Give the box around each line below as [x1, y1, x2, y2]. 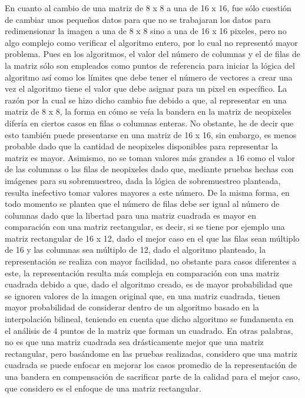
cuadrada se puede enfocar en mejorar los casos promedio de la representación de [5, 359, 297, 371]
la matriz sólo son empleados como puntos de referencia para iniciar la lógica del [5, 59, 295, 71]
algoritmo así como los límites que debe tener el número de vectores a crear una [5, 71, 293, 83]
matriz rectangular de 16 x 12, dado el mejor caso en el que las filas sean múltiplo [5, 232, 300, 244]
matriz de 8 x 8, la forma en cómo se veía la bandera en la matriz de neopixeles [5, 105, 291, 118]
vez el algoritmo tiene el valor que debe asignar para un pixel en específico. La [5, 82, 287, 95]
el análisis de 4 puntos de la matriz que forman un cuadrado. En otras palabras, [5, 324, 293, 336]
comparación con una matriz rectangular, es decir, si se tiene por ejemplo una [5, 220, 285, 233]
